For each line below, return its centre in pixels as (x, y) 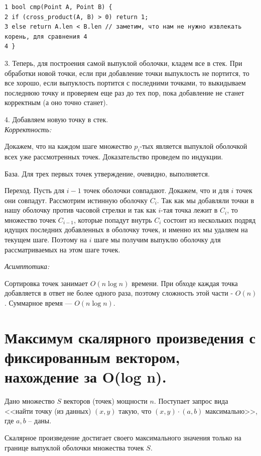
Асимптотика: (27, 266)
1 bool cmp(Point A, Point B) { (58, 7)
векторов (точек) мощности (105, 401)
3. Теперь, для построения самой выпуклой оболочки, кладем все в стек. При (123, 63)
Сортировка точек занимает (46, 283)
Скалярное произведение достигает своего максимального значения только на (123, 437)
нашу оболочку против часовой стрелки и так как (80, 210)
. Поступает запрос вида (191, 401)
